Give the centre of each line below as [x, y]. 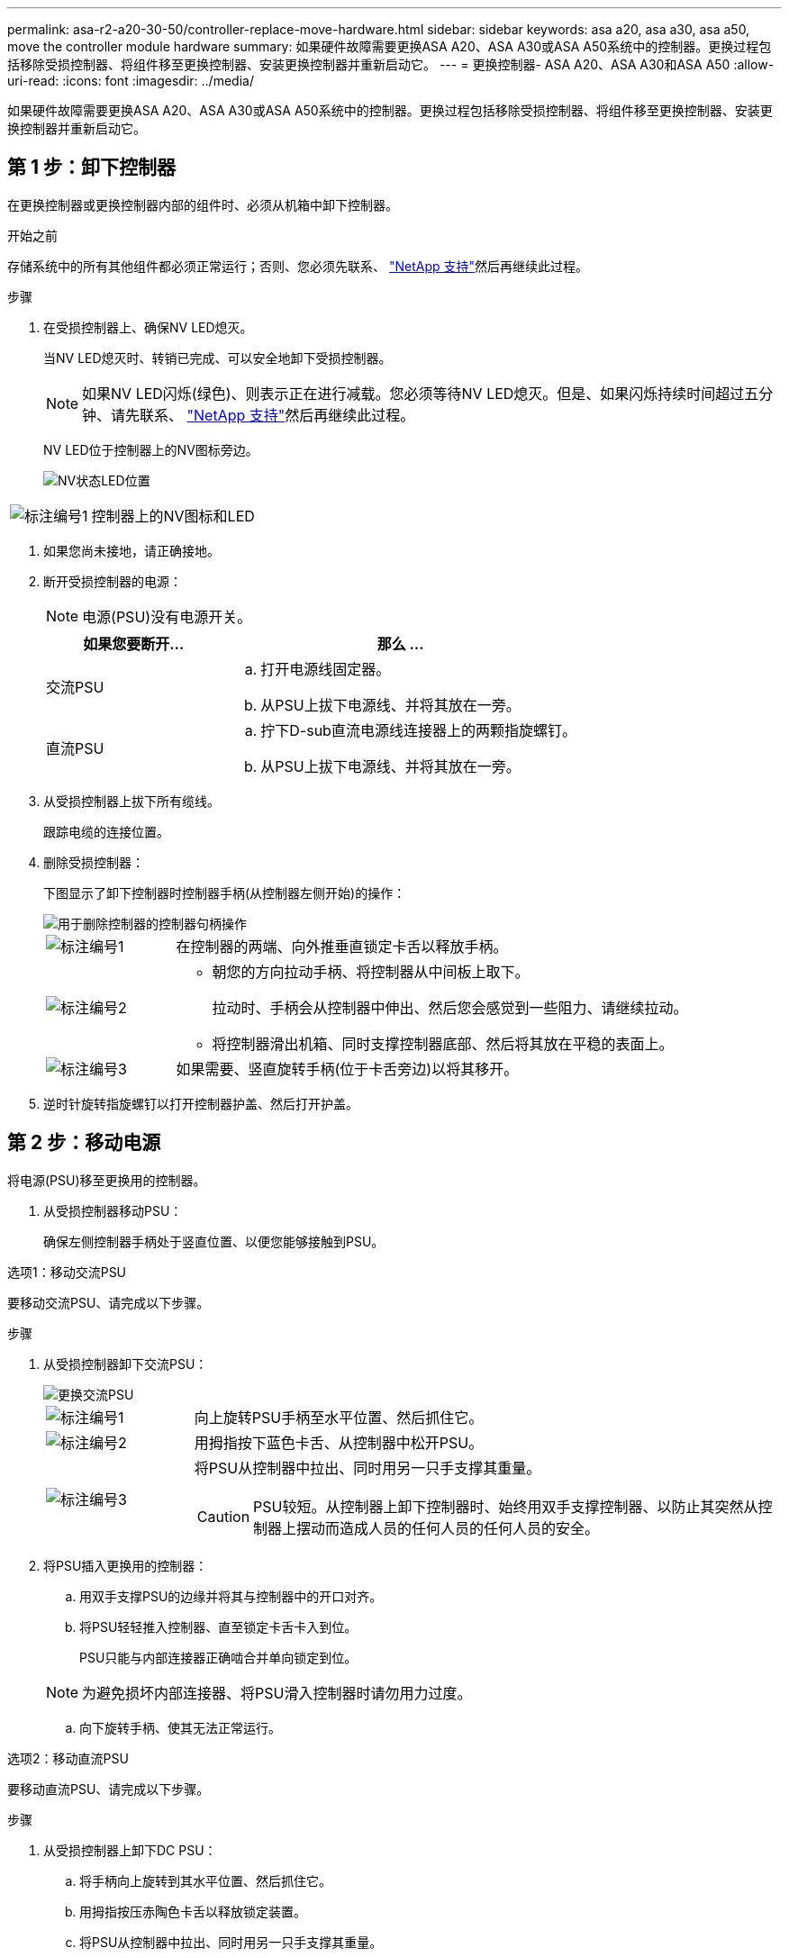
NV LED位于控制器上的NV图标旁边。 [151, 449]
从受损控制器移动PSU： [113, 1210]
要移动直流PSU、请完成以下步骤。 [109, 1789]
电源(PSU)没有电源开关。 [167, 616]
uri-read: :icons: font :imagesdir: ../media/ [131, 81]
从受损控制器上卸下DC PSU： [130, 1850]
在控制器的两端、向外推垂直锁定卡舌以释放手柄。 [342, 946]
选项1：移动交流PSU [67, 1272]
